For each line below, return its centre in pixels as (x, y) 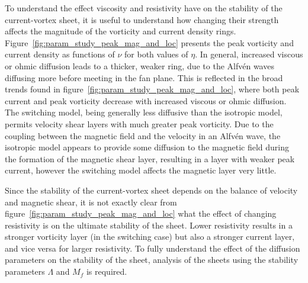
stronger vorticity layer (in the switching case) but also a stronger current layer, (150, 237)
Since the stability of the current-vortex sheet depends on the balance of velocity (151, 190)
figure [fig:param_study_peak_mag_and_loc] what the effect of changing (141, 213)
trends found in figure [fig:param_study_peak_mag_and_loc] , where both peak (152, 89)
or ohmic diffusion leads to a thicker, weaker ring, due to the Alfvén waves (139, 65)
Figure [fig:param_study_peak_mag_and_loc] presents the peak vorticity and (149, 42)
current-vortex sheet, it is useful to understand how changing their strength (142, 19)
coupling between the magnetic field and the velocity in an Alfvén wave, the (143, 135)
